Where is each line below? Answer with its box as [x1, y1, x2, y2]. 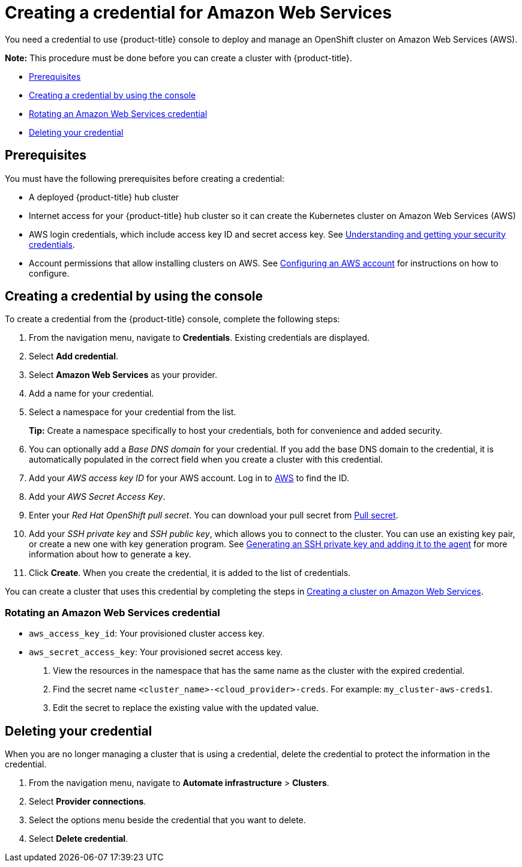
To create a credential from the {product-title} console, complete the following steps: [5, 314, 340, 325]
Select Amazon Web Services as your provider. [29, 370, 218, 380]
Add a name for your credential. [29, 388, 154, 399]
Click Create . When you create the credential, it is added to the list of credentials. [29, 568, 351, 578]
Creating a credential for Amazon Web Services [5, 2, 392, 23]
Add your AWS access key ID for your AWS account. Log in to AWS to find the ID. [29, 473, 349, 484]
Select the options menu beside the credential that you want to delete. [29, 815, 306, 826]
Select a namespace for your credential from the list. [29, 407, 236, 418]
